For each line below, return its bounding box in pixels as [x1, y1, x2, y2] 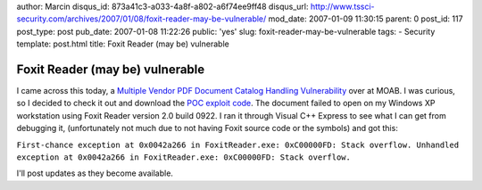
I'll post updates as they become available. [16, 168, 174, 178]
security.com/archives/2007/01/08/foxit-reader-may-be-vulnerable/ [16, 13, 267, 24]
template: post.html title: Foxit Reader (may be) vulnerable [16, 38, 229, 49]
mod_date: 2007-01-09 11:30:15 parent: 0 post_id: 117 [268, 13, 463, 24]
